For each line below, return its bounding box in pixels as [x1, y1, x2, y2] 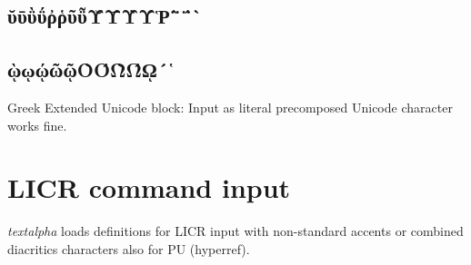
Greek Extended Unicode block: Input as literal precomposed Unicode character [7, 97, 453, 116]
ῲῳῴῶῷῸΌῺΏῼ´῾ [7, 55, 175, 83]
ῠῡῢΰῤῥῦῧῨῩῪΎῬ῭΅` [7, 2, 203, 30]
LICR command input [7, 169, 291, 206]
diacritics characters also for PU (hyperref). [7, 239, 250, 258]
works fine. [7, 115, 67, 134]
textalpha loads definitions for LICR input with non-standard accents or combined [7, 221, 464, 240]
